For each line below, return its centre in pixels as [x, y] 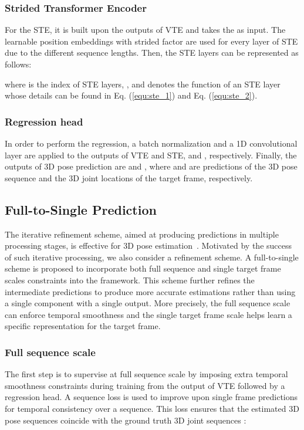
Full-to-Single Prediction [81, 209]
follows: [18, 64]
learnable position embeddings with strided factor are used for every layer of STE [151, 41]
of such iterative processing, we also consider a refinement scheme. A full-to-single [152, 257]
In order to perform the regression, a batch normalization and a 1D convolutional [151, 143]
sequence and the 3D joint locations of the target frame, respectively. [129, 177]
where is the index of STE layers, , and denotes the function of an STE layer [143, 84]
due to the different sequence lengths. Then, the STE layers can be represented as [152, 53]
